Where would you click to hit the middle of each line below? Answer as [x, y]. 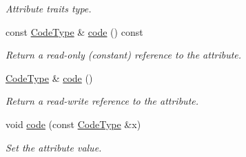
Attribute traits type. [49, 8]
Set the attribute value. [54, 147]
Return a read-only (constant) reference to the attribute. [124, 55]
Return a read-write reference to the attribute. [102, 101]
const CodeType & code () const [74, 31]
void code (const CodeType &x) [73, 124]
